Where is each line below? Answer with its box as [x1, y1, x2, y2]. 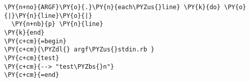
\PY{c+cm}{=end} [4, 71, 59, 79]
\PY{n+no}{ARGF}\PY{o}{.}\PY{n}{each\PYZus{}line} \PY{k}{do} [4, 4, 221, 11]
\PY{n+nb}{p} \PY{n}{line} [11, 20, 103, 28]
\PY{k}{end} [4, 29, 45, 36]
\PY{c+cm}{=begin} [4, 37, 67, 45]
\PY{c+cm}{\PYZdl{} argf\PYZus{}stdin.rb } [4, 46, 155, 53]
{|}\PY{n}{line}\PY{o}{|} [4, 12, 92, 19]
